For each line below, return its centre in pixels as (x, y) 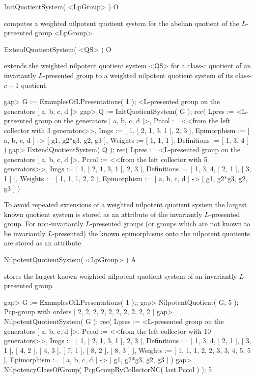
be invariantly (25, 233)
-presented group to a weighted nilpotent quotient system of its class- (147, 75)
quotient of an (230, 66)
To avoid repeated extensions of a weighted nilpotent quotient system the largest (126, 204)
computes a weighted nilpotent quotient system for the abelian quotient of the (122, 23)
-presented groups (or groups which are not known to (170, 224)
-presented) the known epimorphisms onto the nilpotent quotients (151, 233)
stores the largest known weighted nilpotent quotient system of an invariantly (121, 276)
